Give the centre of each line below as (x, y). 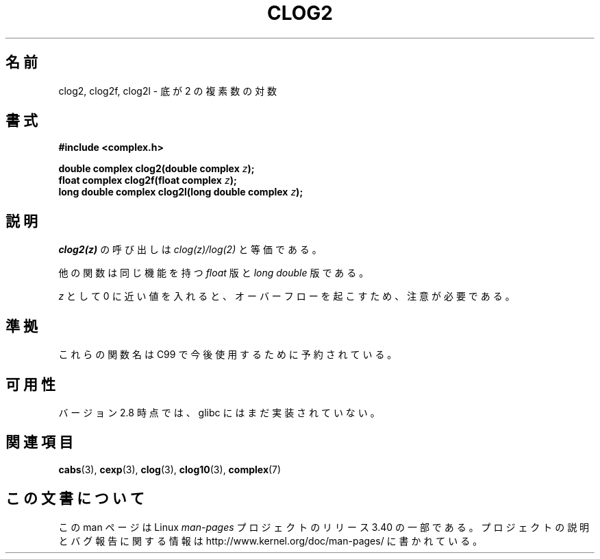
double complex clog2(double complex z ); (157, 169)
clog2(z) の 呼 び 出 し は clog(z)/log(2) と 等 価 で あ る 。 (190, 250)
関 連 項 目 (39, 442)
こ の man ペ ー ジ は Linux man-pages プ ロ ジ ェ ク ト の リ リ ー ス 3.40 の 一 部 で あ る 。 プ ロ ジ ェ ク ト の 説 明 (324, 527)
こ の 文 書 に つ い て (75, 499)
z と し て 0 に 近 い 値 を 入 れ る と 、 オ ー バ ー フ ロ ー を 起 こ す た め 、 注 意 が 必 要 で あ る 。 (287, 296)
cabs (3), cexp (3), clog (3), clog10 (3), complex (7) (170, 469)
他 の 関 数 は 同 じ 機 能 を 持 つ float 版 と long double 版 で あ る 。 (214, 273)
